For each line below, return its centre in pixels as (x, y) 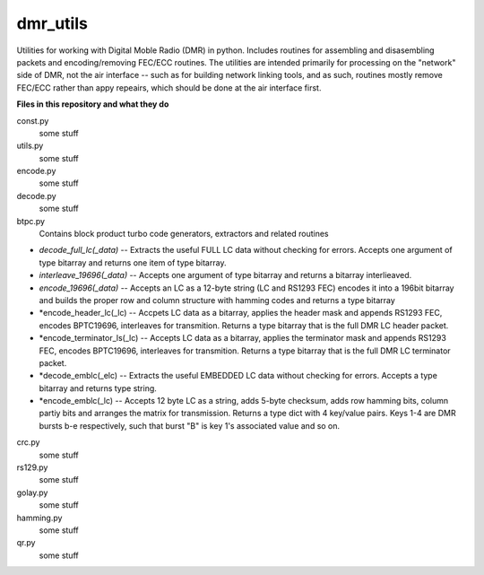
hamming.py (39, 518)
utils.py (30, 146)
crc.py (28, 442)
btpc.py (30, 221)
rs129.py (32, 467)
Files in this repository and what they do (93, 104)
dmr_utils (52, 23)
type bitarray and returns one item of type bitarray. (133, 262)
